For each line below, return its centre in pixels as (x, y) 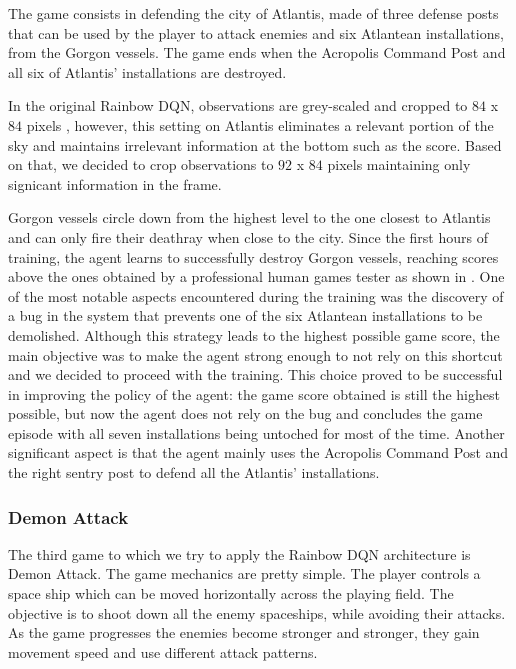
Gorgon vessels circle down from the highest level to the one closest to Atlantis (249, 217)
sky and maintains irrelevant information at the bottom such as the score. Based (255, 144)
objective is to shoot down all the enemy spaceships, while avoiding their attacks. (257, 612)
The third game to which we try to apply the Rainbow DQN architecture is (239, 553)
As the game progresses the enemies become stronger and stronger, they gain (244, 632)
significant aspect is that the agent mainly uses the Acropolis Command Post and (258, 452)
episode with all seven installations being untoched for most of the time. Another (256, 432)
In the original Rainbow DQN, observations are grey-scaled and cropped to (238, 105)
